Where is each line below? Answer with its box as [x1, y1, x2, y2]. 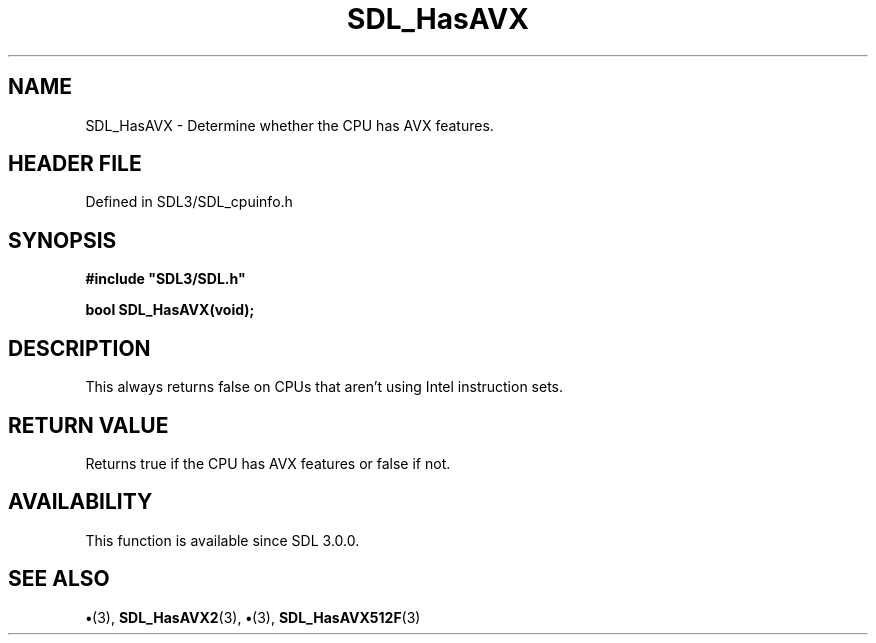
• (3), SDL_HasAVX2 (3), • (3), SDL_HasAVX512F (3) [85, 608, 421, 626]
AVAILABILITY [8, 489, 153, 515]
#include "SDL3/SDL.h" [85, 270, 246, 288]
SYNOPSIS [8, 227, 117, 253]
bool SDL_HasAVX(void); [85, 301, 255, 319]
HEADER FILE [8, 151, 142, 177]
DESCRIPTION [8, 335, 151, 361]
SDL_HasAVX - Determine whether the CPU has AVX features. [85, 116, 494, 134]
